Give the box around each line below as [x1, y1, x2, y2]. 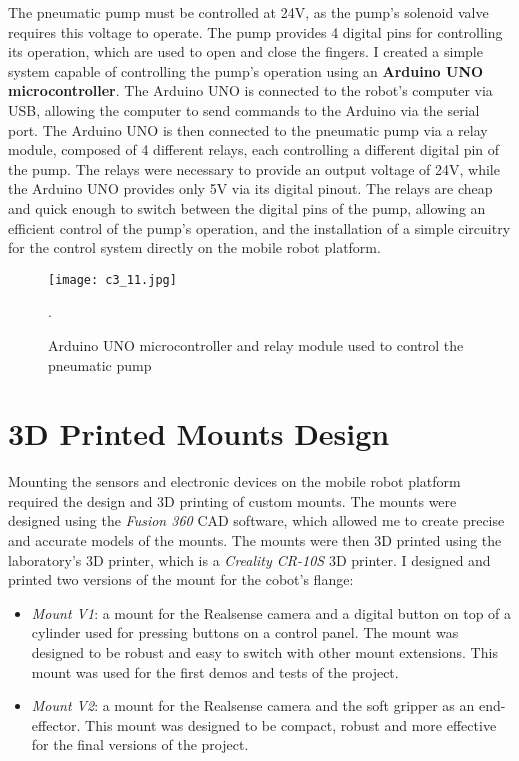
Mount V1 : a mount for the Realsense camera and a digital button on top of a [31, 602, 512, 623]
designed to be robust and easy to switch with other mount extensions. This [31, 642, 498, 663]
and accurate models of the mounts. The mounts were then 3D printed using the [8, 530, 502, 551]
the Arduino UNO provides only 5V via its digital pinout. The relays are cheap [8, 178, 493, 199]
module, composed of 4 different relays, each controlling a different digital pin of [8, 139, 500, 160]
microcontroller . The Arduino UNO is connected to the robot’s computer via [8, 80, 493, 101]
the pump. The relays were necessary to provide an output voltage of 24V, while [8, 158, 500, 179]
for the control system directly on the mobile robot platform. [8, 237, 381, 258]
